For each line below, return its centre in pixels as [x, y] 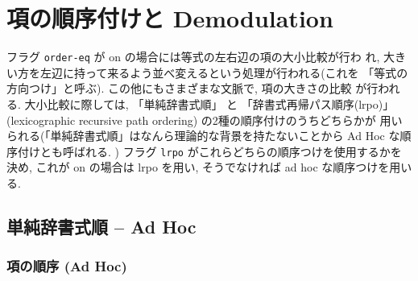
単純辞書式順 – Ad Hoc [101, 226]
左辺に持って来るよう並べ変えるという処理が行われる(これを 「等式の [224, 72]
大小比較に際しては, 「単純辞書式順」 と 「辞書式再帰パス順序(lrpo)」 [209, 103]
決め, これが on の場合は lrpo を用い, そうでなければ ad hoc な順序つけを [198, 167]
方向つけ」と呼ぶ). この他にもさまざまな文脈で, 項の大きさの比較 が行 [192, 88]
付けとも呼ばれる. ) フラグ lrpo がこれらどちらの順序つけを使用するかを [209, 151]
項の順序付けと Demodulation [170, 18]
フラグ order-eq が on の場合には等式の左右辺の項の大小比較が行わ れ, [193, 57]
